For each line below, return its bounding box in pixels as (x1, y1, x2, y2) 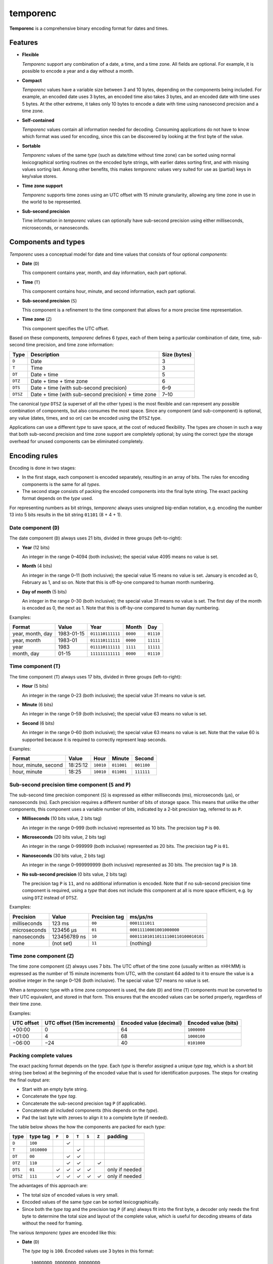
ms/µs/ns (129, 913, 154, 920)
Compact (22, 77, 42, 83)
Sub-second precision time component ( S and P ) (9, 781, 131, 788)
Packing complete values (9, 1052, 73, 1059)
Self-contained (22, 117, 55, 123)
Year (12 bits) (22, 544, 50, 551)
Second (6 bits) (22, 720, 55, 726)
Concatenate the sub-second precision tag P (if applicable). (22, 1100, 147, 1106)
